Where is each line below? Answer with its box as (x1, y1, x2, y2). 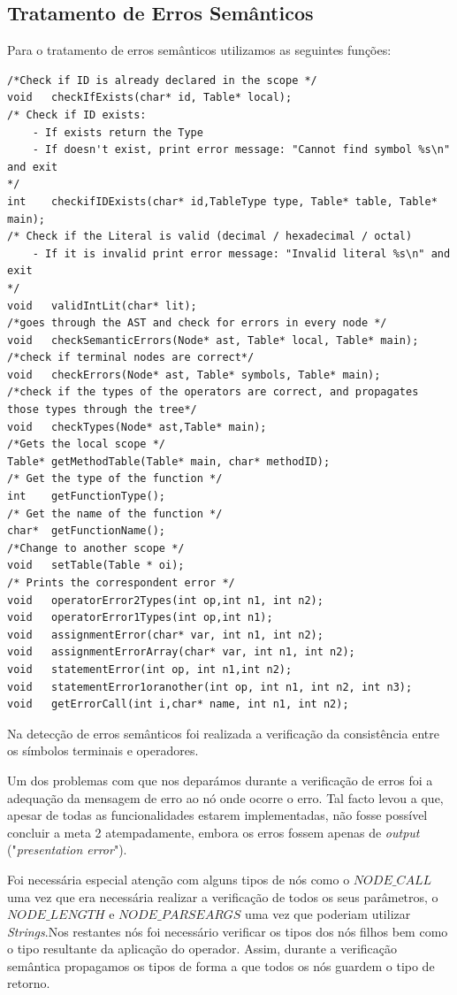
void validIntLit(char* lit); (7, 299, 197, 312)
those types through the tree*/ (7, 403, 197, 417)
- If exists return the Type (32, 126, 203, 139)
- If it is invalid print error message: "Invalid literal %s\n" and (32, 247, 451, 260)
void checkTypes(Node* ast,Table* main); (7, 420, 267, 433)
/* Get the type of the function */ (7, 472, 223, 486)
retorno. (7, 974, 50, 992)
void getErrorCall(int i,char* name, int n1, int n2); (7, 698, 349, 711)
